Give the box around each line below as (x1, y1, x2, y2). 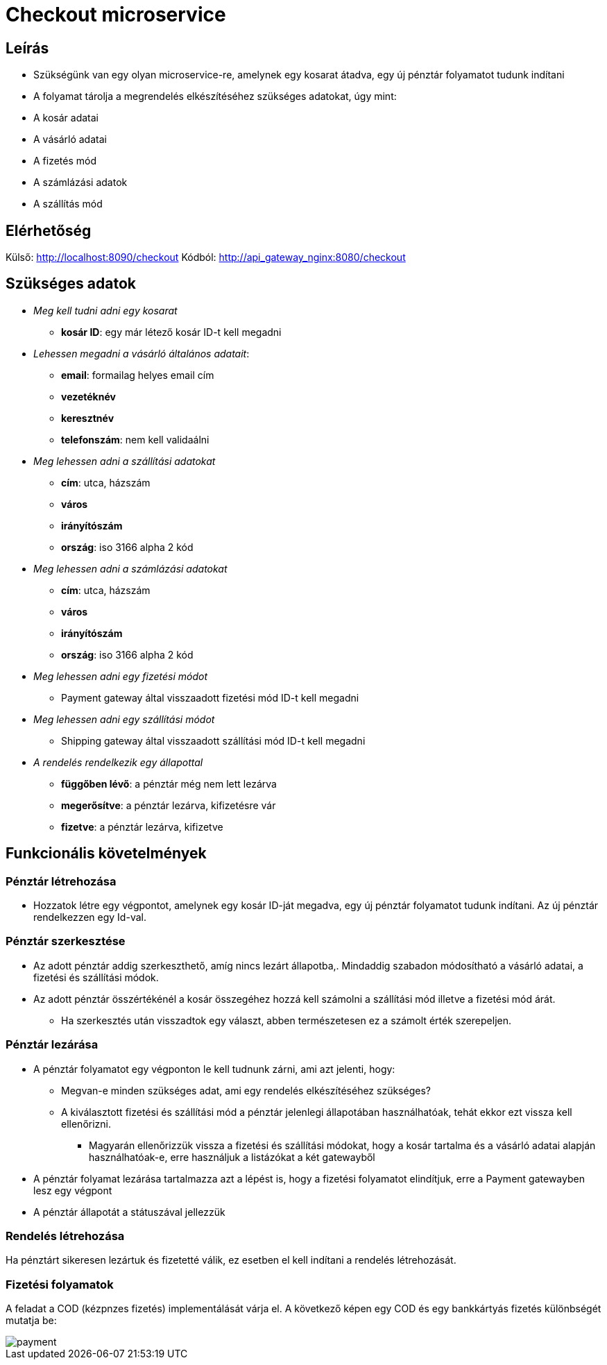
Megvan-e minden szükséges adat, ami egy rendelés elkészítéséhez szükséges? (61, 1084, 431, 1096)
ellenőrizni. (61, 1117, 111, 1130)
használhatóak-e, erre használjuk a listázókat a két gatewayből (89, 1151, 375, 1163)
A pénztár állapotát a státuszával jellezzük (33, 1205, 225, 1218)
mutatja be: (6, 1314, 57, 1327)
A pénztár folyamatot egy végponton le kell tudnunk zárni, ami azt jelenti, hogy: (33, 1062, 395, 1075)
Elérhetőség (6, 221, 92, 239)
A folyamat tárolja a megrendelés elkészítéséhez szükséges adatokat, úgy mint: (33, 90, 397, 103)
